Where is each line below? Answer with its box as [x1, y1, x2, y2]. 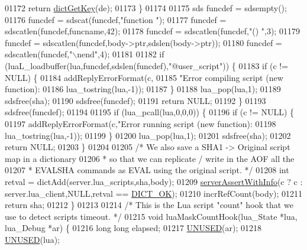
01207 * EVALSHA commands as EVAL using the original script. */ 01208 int [5, 164, 289, 176]
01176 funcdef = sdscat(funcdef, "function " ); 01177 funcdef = [5, 13, 227, 25]
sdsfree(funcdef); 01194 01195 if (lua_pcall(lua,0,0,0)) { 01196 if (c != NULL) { [5, 106, 295, 118]
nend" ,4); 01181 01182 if [77, 48, 164, 60]
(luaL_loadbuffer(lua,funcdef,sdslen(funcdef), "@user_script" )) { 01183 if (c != [5, 59, 289, 72]
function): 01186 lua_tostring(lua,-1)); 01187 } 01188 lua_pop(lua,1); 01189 [5, 83, 281, 95]
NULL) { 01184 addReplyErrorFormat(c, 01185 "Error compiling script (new [5, 71, 283, 83]
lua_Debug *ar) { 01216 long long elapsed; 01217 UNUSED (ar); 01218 [5, 222, 262, 234]
